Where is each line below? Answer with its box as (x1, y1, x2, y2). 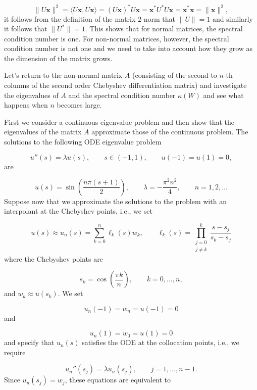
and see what (203, 89, 244, 100)
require (4, 347, 26, 357)
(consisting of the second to (132, 70, 217, 80)
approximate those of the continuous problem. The (91, 126, 248, 137)
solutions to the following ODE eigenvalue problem (4, 136, 162, 147)
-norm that (141, 13, 175, 24)
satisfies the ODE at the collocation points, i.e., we (82, 337, 239, 348)
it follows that (4, 23, 47, 34)
